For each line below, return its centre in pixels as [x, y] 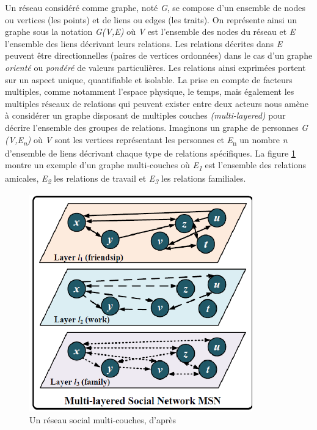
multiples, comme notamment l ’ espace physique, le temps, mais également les [150, 91]
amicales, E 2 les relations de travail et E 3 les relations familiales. [126, 179]
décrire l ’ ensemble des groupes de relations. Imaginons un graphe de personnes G [157, 127]
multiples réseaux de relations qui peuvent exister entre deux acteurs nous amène [157, 103]
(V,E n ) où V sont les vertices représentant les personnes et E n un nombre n [146, 140]
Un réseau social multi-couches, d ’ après [103, 420]
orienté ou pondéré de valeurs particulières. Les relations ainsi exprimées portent [155, 67]
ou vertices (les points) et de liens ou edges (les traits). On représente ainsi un [151, 19]
